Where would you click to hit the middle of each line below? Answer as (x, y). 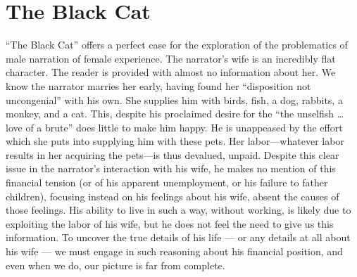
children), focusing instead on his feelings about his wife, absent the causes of (173, 196)
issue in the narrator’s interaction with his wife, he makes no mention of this (171, 168)
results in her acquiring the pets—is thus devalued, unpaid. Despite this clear (173, 154)
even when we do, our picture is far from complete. (115, 265)
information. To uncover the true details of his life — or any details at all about (178, 237)
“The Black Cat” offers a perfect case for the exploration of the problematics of (177, 45)
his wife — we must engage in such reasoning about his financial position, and (174, 251)
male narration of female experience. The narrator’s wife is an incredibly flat (171, 58)
